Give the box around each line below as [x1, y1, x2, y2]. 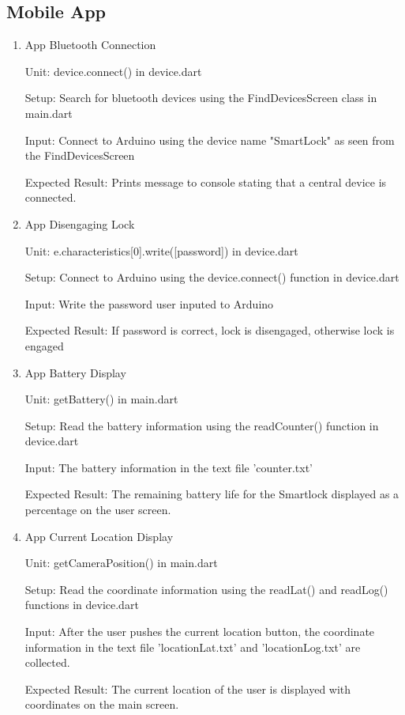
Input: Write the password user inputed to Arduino [24, 295, 274, 312]
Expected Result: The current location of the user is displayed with [24, 680, 351, 697]
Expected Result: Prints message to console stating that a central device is [24, 173, 387, 190]
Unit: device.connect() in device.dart [24, 62, 202, 79]
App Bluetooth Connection [24, 36, 156, 53]
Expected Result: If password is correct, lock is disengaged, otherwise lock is [24, 322, 395, 339]
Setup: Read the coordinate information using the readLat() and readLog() [24, 581, 388, 597]
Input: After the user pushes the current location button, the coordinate [24, 623, 375, 640]
